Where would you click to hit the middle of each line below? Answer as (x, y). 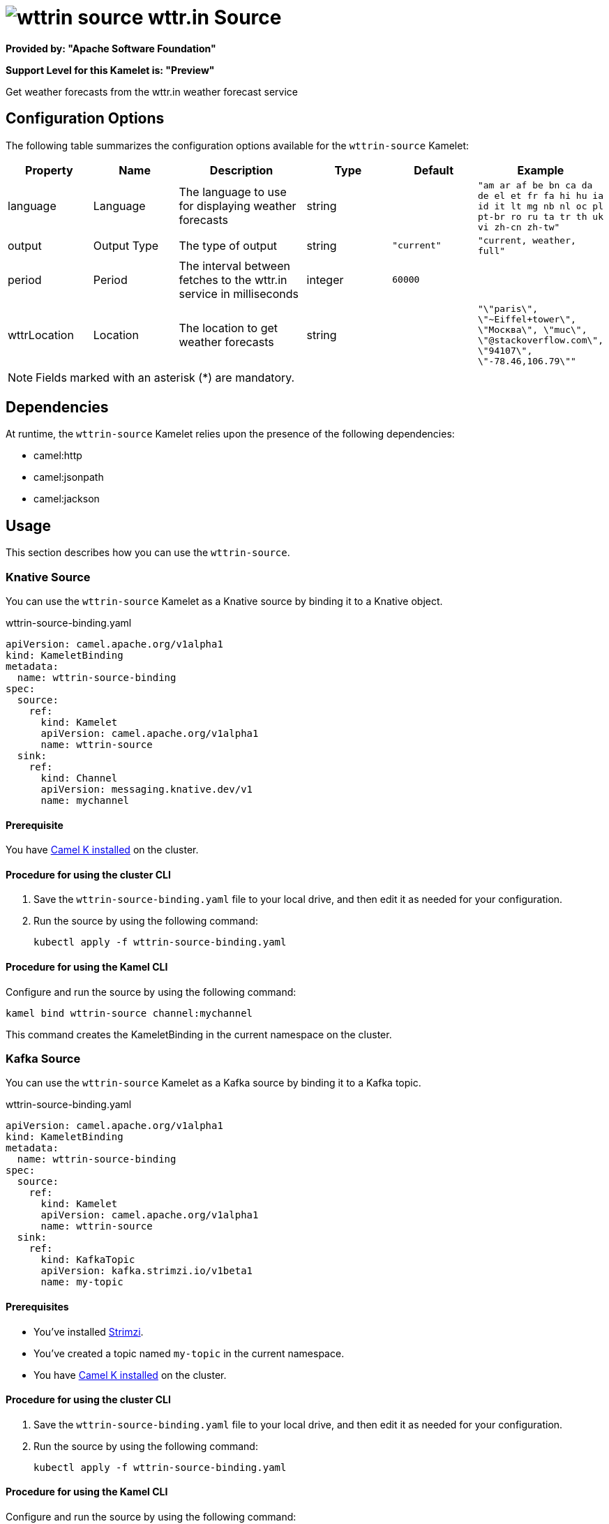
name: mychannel (85, 801)
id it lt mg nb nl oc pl (540, 206)
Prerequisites (37, 1307)
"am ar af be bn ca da (535, 185)
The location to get (228, 328)
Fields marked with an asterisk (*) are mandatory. (165, 377)
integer (325, 279)
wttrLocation (41, 335)
